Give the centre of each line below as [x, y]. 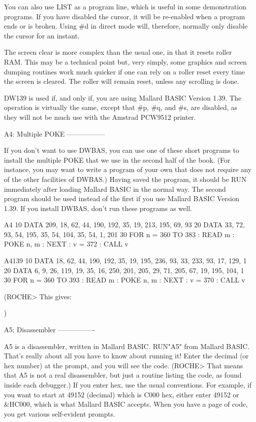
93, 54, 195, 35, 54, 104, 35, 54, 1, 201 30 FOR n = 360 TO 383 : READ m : [119, 234]
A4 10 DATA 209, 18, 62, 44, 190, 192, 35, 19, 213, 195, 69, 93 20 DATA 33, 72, [125, 225]
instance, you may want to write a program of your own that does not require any [128, 169]
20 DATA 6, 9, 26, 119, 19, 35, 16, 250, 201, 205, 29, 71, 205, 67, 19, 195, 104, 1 [124, 270]
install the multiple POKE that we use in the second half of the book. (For [117, 159]
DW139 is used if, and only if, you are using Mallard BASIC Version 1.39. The [123, 97]
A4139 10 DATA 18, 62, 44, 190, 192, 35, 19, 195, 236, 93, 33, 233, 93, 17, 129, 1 [125, 261]
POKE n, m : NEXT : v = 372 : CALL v [66, 244]
